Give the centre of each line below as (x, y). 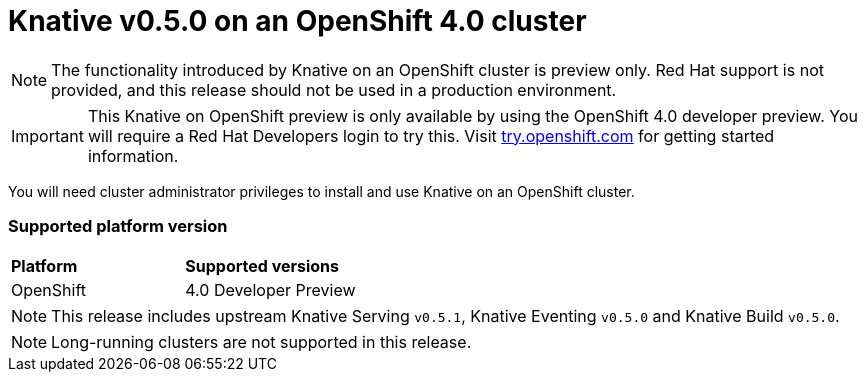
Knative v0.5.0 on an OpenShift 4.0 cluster (297, 21)
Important (47, 135)
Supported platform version (118, 226)
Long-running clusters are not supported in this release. (261, 341)
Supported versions (262, 265)
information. (133, 155)
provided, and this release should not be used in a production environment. (334, 89)
